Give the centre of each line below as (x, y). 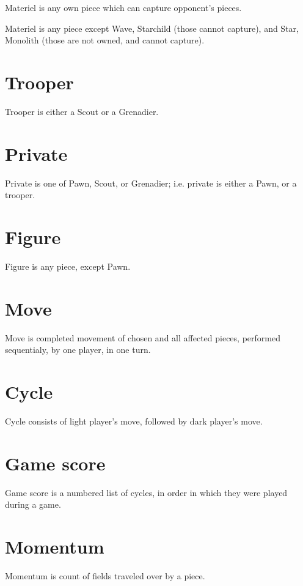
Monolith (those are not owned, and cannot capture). (105, 40)
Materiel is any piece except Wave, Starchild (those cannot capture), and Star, (152, 28)
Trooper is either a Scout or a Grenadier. (82, 111)
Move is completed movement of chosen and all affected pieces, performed (143, 337)
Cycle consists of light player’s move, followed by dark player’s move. (134, 421)
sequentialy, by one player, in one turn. (78, 350)
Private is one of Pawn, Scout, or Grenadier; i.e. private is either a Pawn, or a (151, 183)
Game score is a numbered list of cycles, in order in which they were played (146, 492)
